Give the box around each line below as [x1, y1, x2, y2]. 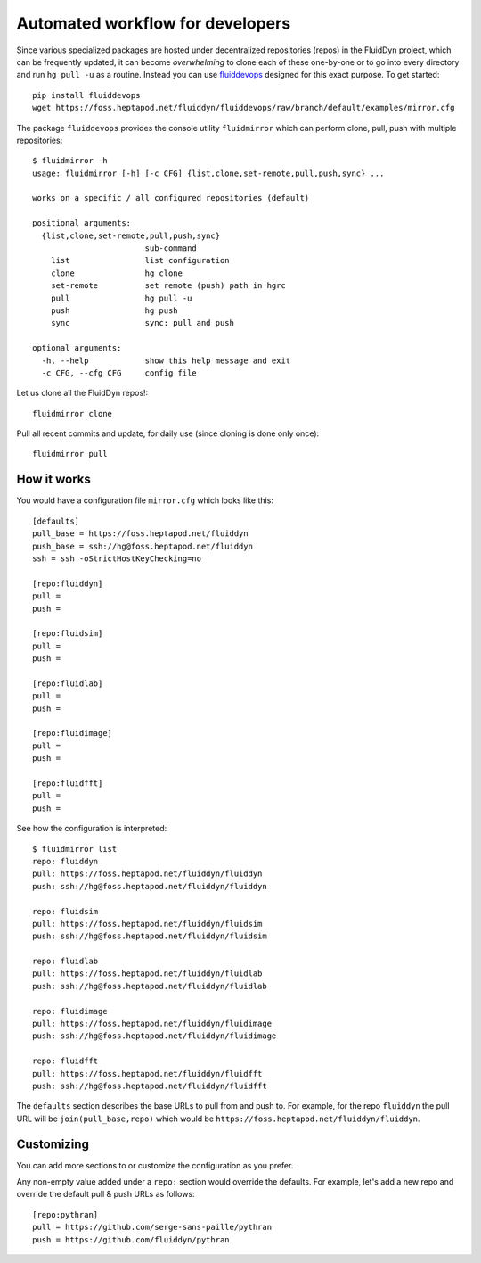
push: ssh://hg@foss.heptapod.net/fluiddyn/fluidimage [32, 1031, 277, 1041]
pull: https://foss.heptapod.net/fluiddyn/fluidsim [32, 919, 263, 929]
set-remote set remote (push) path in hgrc [50, 281, 287, 291]
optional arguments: [32, 343, 122, 353]
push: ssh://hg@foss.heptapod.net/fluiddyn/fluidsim [32, 931, 267, 941]
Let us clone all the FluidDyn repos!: [16, 388, 149, 399]
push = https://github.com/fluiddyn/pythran [32, 1234, 231, 1244]
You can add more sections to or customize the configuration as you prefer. [16, 1160, 294, 1170]
